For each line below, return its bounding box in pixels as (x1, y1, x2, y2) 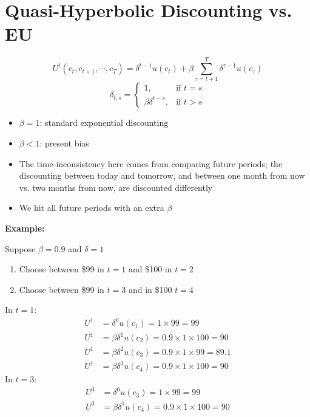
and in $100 (128, 283, 172, 295)
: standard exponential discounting (39, 116, 169, 129)
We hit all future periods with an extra (19, 201, 164, 214)
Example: (5, 222, 45, 234)
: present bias (39, 137, 89, 150)
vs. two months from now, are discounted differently (19, 181, 213, 193)
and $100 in (128, 263, 172, 275)
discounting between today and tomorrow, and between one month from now (19, 169, 305, 182)
